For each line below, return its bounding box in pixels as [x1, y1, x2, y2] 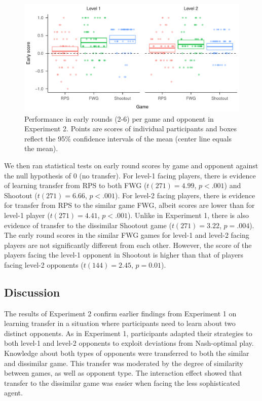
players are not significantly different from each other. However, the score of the [4, 239, 252, 250]
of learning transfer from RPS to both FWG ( [4, 180, 147, 191]
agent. [4, 387, 23, 398]
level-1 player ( [4, 209, 50, 220]
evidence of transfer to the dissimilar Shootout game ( [4, 220, 172, 230]
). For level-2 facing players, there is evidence [115, 190, 255, 200]
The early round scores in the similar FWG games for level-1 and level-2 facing [4, 230, 249, 240]
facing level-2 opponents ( [4, 259, 84, 270]
